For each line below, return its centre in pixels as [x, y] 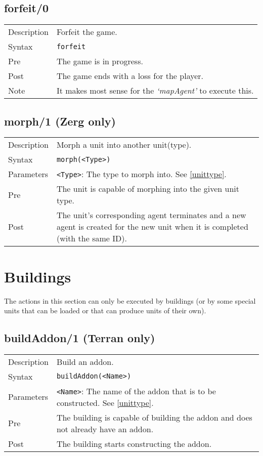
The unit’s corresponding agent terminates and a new [151, 215]
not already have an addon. [105, 429]
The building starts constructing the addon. [134, 443]
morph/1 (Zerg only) [60, 121]
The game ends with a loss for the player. [130, 76]
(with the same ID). [92, 238]
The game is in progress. [100, 61]
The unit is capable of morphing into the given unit [148, 189]
